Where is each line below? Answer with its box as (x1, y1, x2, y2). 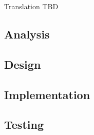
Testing (4, 117, 44, 132)
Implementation (4, 86, 90, 102)
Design (4, 56, 41, 72)
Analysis (4, 26, 50, 42)
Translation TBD (4, 1, 59, 11)
